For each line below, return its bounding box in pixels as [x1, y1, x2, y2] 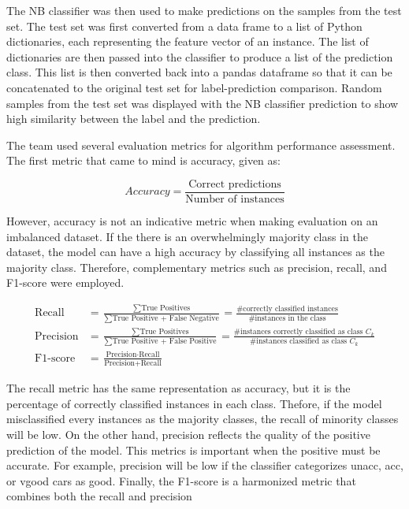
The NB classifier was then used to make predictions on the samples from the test [6, 2, 402, 18]
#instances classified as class [250, 337, 348, 346]
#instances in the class [248, 314, 326, 322]
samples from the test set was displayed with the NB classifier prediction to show [6, 95, 399, 111]
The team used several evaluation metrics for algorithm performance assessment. [6, 136, 396, 153]
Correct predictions [188, 178, 281, 190]
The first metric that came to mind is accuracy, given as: [6, 152, 281, 169]
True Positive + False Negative [112, 314, 219, 322]
